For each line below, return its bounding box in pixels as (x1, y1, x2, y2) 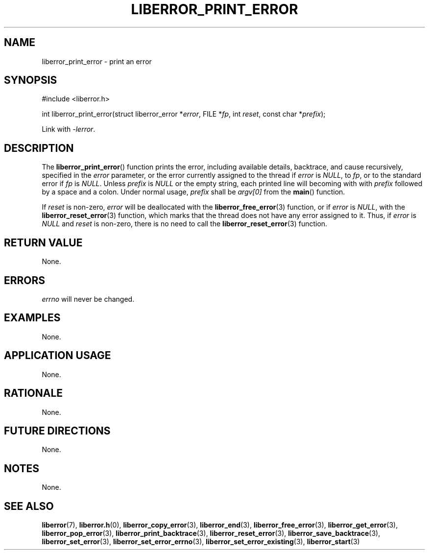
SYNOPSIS (4, 74, 57, 87)
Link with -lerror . (42, 125, 95, 134)
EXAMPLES (4, 312, 61, 324)
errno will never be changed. (42, 294, 135, 303)
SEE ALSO (4, 500, 54, 512)
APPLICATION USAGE (4, 349, 111, 362)
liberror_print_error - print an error (42, 57, 152, 66)
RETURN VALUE (4, 236, 83, 249)
